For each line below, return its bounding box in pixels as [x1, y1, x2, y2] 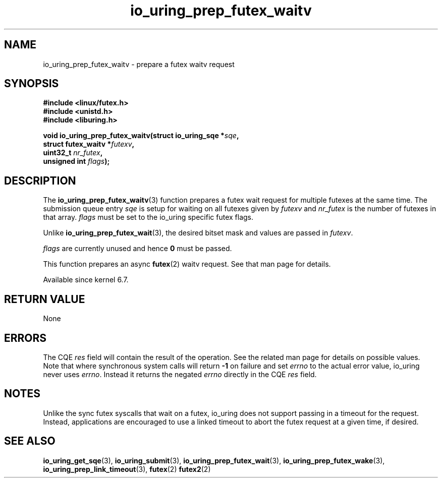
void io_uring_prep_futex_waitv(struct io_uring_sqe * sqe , [43, 131, 239, 140]
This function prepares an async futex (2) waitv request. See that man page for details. [43, 260, 331, 269]
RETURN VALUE [4, 292, 85, 306]
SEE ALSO [4, 435, 56, 448]
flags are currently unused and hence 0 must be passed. [43, 244, 232, 253]
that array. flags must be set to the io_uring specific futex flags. [43, 213, 254, 222]
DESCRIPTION [4, 174, 76, 187]
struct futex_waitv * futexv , [43, 140, 135, 149]
